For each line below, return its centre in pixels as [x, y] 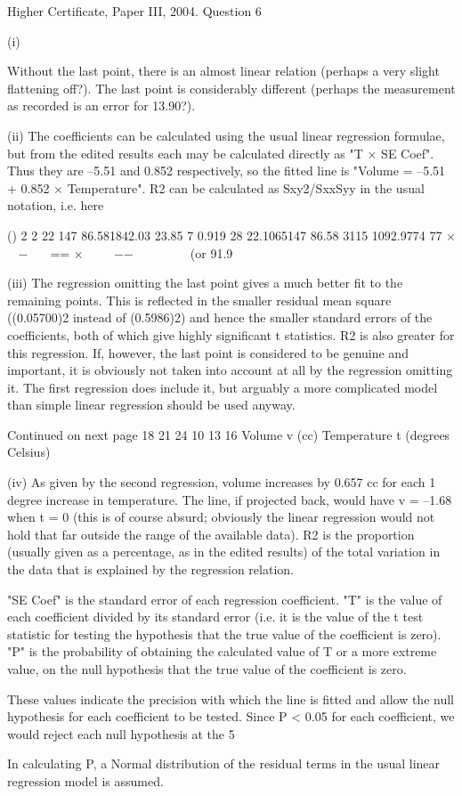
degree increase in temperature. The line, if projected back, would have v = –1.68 [230, 499]
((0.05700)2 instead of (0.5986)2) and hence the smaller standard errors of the [220, 317]
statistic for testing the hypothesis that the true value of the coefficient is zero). [224, 634]
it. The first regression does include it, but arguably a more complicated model [223, 387]
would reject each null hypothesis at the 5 [121, 733]
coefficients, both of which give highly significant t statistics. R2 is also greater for [231, 334]
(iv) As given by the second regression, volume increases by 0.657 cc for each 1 [222, 482]
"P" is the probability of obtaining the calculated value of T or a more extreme [222, 651]
